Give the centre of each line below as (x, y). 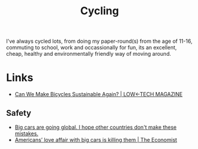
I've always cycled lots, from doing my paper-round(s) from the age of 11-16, (99, 41)
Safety (19, 113)
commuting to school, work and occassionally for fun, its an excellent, (92, 47)
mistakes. (26, 133)
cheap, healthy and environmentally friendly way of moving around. (89, 54)
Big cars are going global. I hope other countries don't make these (95, 127)
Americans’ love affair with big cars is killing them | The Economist (96, 140)
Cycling (99, 11)
